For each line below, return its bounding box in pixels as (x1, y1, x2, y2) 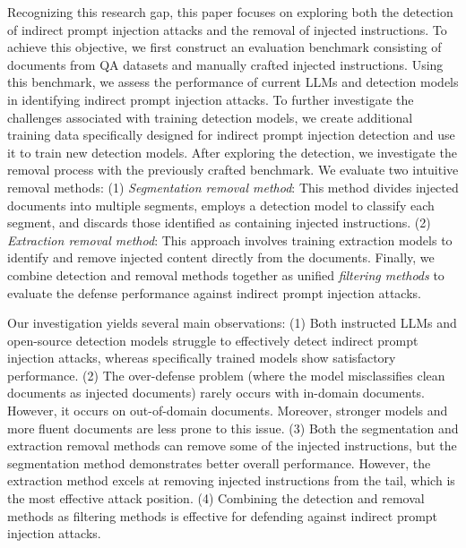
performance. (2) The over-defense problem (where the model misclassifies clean (7, 365, 445, 384)
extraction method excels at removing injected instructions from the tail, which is (7, 471, 455, 490)
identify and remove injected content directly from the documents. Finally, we (7, 248, 435, 267)
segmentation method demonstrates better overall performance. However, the (7, 453, 431, 472)
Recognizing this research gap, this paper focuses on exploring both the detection (7, 3, 453, 21)
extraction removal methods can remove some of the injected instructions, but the (7, 436, 457, 455)
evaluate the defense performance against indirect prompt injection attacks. (7, 283, 421, 302)
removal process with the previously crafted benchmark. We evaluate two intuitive (7, 160, 459, 179)
